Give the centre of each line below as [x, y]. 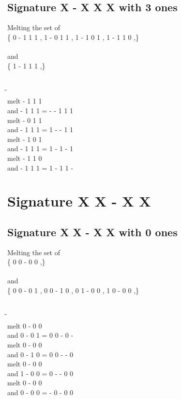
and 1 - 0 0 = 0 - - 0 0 [40, 373]
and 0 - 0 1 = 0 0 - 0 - [40, 335]
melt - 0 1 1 [25, 120]
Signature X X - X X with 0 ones [92, 232]
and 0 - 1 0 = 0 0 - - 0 [40, 354]
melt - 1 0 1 [25, 139]
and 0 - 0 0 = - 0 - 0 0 [40, 392]
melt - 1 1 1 [25, 101]
